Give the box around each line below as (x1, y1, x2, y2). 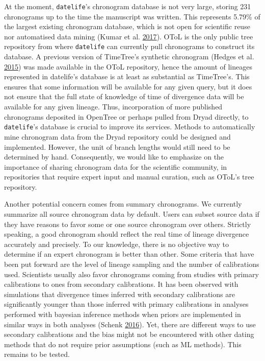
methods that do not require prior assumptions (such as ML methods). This (4, 339, 242, 349)
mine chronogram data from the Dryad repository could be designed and (4, 131, 231, 142)
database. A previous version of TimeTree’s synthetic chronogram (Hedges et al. (4, 51, 254, 62)
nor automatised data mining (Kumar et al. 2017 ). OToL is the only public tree (4, 31, 253, 41)
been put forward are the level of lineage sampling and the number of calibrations (4, 259, 259, 269)
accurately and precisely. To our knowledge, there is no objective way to (4, 238, 229, 249)
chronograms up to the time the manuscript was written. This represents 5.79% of (4, 11, 260, 21)
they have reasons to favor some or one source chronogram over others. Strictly (4, 218, 251, 229)
